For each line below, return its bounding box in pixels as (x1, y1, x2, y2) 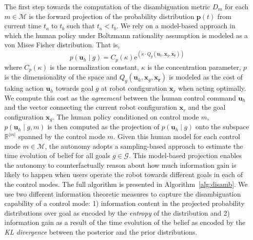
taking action (4, 83, 44, 93)
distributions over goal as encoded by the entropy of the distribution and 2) (4, 207, 230, 218)
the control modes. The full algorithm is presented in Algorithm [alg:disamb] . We (4, 179, 248, 189)
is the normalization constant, (50, 61, 139, 72)
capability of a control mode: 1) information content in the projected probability (4, 198, 245, 208)
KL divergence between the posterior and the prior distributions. (4, 226, 197, 237)
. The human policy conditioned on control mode (52, 111, 199, 121)
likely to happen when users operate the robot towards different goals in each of (4, 169, 243, 180)
